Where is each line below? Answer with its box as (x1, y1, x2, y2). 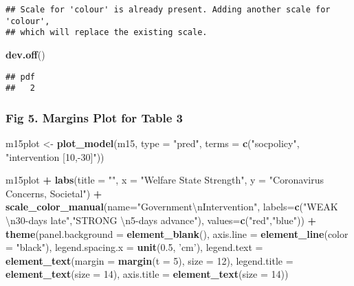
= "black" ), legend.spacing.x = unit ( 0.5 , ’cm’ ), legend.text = (5, 240, 263, 254)
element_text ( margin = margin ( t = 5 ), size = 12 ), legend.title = (5, 253, 294, 267)
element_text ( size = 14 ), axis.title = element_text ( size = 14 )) (5, 267, 289, 281)
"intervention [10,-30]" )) (5, 149, 104, 164)
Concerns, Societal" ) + (5, 186, 102, 200)
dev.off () (5, 47, 45, 61)
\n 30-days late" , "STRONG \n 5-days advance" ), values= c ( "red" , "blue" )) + (5, 213, 317, 228)
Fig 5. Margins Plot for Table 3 (5, 109, 184, 126)
